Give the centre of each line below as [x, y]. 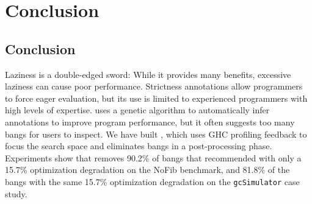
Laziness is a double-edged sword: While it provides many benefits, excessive [148, 74]
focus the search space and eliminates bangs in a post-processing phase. [139, 146]
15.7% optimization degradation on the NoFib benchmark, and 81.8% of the [147, 170]
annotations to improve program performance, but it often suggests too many [150, 121]
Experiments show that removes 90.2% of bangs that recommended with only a [153, 157]
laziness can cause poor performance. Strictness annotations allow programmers [154, 86]
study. [16, 193]
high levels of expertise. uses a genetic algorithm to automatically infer [137, 110]
